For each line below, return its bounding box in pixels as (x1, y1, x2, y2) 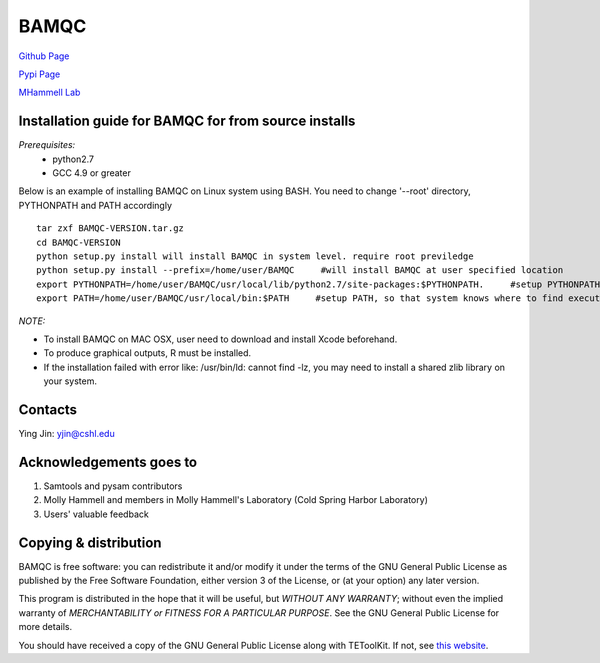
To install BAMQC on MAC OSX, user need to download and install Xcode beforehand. (43, 333, 398, 345)
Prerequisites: (18, 139, 76, 151)
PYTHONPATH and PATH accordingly (18, 199, 173, 211)
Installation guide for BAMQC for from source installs (18, 113, 356, 130)
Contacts (18, 401, 78, 418)
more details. (18, 621, 73, 633)
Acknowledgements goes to (18, 453, 198, 470)
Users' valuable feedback (43, 508, 149, 520)
